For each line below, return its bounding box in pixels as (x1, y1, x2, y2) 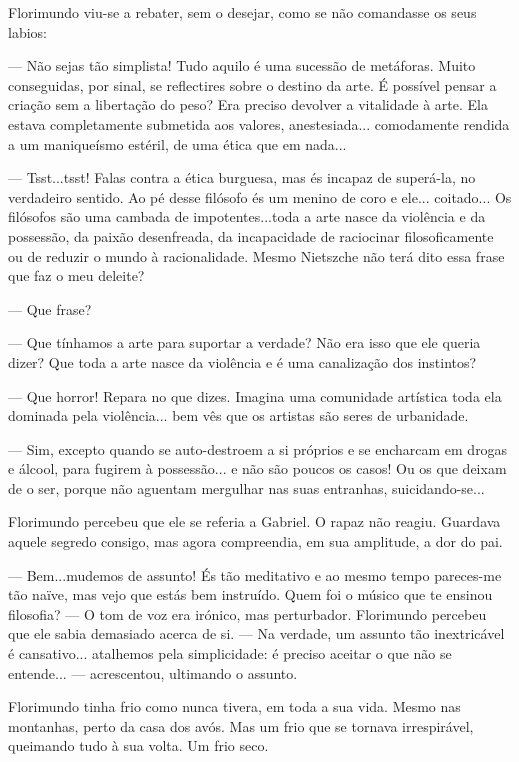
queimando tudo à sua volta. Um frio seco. (8, 735, 269, 756)
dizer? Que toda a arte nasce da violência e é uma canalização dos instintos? (8, 351, 477, 372)
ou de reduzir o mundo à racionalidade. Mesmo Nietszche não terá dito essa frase (8, 245, 505, 266)
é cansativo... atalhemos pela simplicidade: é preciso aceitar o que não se (8, 643, 452, 664)
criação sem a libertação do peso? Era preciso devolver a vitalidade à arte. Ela (8, 94, 488, 115)
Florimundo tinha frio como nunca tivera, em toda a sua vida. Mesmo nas (8, 696, 461, 717)
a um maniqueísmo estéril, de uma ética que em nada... (8, 133, 347, 154)
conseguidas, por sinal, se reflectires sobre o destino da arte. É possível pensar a (8, 74, 497, 95)
